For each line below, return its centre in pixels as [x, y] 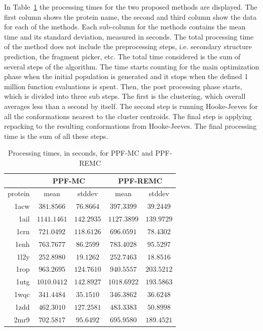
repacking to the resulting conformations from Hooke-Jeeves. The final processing [130, 126]
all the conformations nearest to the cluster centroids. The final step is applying [128, 116]
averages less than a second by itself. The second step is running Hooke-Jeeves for [131, 106]
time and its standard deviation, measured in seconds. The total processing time [129, 36]
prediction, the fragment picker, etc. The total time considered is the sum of [122, 56]
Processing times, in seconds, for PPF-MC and [80, 153]
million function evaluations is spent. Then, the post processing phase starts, [123, 86]
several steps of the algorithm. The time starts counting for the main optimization [132, 66]
